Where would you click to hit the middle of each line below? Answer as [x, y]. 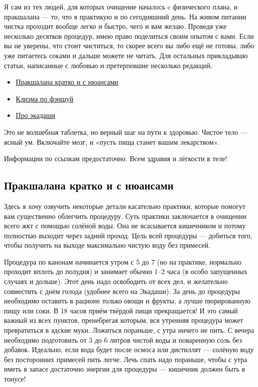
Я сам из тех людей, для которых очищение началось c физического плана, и [121, 6]
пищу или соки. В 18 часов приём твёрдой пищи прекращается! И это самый [121, 310]
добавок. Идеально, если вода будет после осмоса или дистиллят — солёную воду [129, 349]
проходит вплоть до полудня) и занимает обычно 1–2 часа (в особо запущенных [126, 271]
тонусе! [15, 379]
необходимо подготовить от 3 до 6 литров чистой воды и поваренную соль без [123, 339]
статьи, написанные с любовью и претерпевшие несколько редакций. [108, 65]
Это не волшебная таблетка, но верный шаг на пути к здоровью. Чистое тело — [126, 132]
